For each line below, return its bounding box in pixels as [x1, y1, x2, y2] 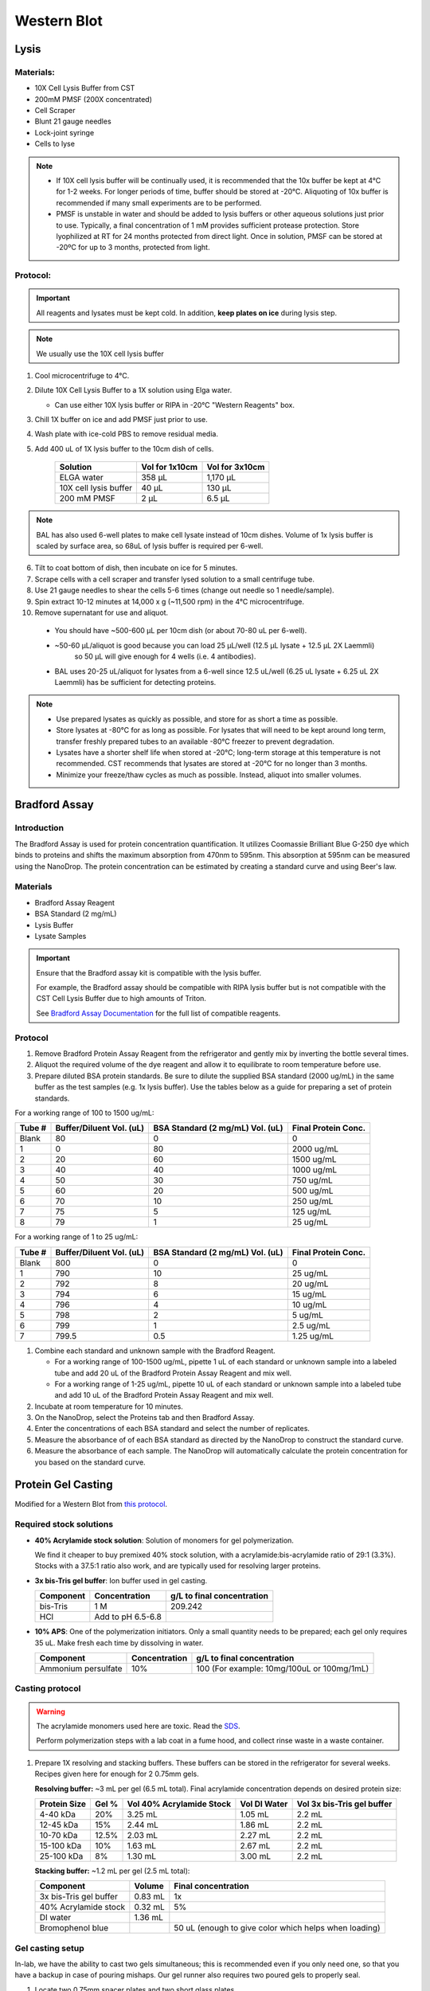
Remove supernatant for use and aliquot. [34, 608, 169, 617]
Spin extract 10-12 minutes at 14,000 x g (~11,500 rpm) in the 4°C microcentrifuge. [34, 597, 304, 606]
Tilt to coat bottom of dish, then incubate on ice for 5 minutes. [34, 563, 238, 573]
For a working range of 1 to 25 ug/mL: [14, 1232, 139, 1242]
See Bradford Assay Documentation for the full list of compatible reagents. [36, 1008, 281, 1018]
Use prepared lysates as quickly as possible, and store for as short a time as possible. [56, 714, 338, 724]
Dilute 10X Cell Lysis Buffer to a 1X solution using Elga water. [34, 385, 233, 395]
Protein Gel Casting [14, 1478, 113, 1492]
